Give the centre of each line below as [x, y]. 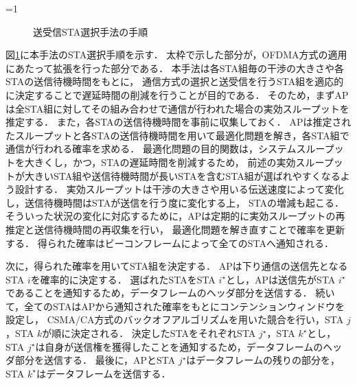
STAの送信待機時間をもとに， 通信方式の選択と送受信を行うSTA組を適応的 [175, 81]
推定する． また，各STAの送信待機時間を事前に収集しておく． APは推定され [178, 122]
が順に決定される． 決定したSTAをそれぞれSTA [149, 333]
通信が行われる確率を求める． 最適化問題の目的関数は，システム [151, 149]
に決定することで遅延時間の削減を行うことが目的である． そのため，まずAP [177, 94]
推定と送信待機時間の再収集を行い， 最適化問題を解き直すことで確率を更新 [175, 229]
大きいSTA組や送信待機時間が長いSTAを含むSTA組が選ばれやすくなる [182, 175]
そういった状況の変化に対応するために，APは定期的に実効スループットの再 [175, 216]
